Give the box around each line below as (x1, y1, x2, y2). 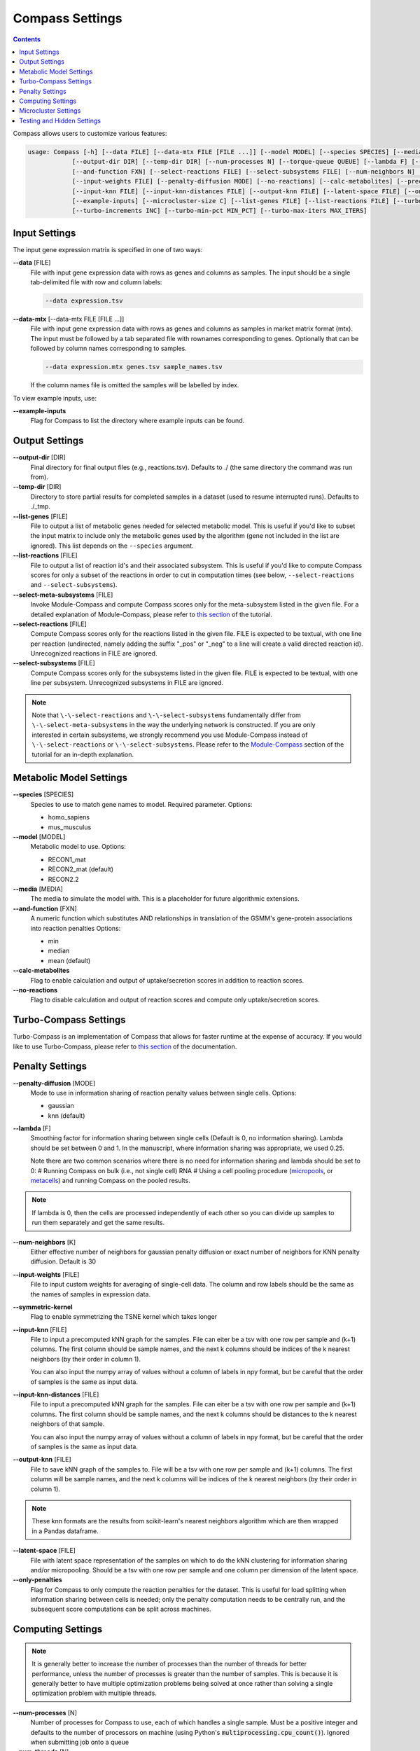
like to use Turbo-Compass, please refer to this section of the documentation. (13, 1042, 237, 1051)
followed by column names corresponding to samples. (30, 344, 187, 353)
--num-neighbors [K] (13, 1238, 76, 1246)
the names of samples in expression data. (30, 1289, 150, 1299)
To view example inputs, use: (13, 394, 97, 402)
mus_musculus (48, 823, 92, 831)
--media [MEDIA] (13, 885, 63, 893)
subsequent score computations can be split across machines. (30, 1605, 211, 1614)
